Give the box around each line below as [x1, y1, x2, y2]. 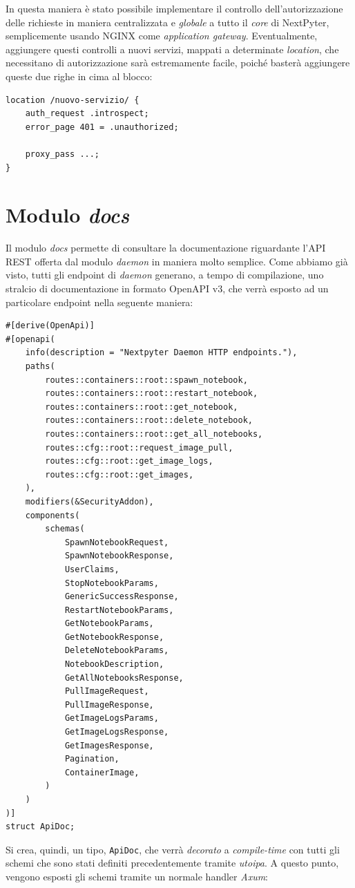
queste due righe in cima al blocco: [6, 68, 153, 83]
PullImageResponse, [64, 699, 154, 710]
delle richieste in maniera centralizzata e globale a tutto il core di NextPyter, [6, 15, 329, 29]
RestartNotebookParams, [64, 605, 174, 615]
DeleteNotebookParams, [64, 645, 169, 656]
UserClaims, [64, 564, 119, 574]
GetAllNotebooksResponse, [64, 672, 184, 683]
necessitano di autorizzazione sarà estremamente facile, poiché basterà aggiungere [6, 55, 350, 70]
